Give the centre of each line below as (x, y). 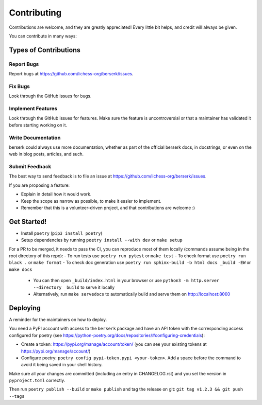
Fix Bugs (19, 86)
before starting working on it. (38, 125)
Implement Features (33, 108)
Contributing (35, 13)
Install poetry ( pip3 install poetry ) (62, 233)
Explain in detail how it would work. (56, 194)
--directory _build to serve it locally (74, 287)
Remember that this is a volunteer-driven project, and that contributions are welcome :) (108, 208)
